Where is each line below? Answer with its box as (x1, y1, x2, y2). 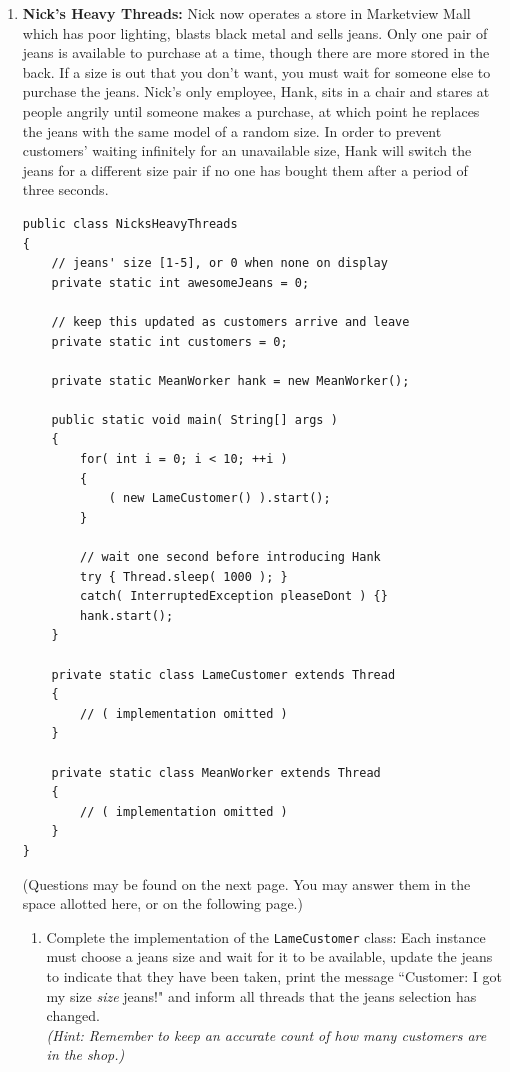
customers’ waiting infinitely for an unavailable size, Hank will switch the (22, 140, 472, 161)
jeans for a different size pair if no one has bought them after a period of (22, 159, 468, 180)
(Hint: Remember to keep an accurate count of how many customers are (46, 1024, 487, 1045)
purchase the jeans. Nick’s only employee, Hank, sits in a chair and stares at (22, 81, 490, 102)
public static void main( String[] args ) (51, 412, 338, 427)
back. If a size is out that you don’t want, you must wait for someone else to (22, 61, 491, 82)
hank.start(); (80, 608, 174, 623)
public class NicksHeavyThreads (22, 216, 238, 231)
